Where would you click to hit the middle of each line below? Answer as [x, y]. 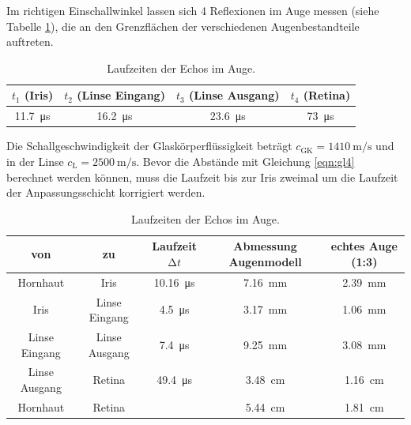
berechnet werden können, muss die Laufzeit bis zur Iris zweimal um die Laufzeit [202, 177]
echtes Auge [364, 246]
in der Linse [35, 161]
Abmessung [265, 246]
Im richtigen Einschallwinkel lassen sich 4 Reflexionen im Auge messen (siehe [193, 10]
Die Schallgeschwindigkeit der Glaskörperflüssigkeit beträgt [149, 146]
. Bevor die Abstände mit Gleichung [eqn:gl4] [245, 161]
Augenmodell [265, 261]
